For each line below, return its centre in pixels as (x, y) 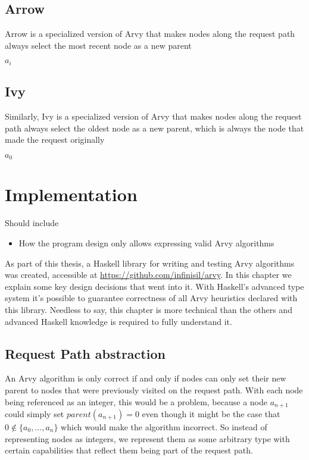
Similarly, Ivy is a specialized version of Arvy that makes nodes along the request (153, 116)
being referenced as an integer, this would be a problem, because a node (136, 401)
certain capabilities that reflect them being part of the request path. (129, 450)
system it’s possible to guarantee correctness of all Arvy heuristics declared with (151, 298)
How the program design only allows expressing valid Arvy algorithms (146, 243)
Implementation (71, 194)
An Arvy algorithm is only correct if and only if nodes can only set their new (146, 378)
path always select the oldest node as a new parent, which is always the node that (154, 128)
